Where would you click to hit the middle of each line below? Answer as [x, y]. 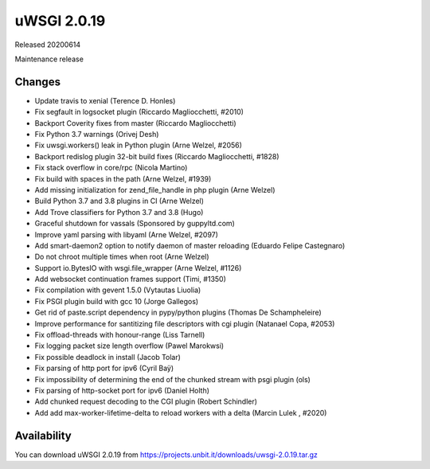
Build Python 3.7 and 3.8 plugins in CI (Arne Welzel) [119, 201]
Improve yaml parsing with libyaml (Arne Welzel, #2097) [127, 234]
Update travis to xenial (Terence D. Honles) [105, 100]
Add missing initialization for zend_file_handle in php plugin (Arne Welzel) [155, 190]
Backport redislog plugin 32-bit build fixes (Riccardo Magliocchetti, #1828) [157, 156]
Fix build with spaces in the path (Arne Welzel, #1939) [123, 178]
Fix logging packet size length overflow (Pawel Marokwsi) [129, 346]
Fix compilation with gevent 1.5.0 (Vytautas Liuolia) [118, 290]
